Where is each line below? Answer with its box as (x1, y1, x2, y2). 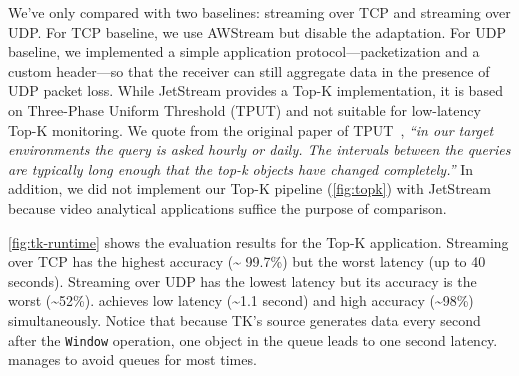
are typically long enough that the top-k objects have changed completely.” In (8, 158, 474, 179)
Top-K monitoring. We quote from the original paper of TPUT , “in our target (8, 119, 494, 140)
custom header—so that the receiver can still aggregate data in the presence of (8, 60, 490, 81)
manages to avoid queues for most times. (8, 349, 257, 370)
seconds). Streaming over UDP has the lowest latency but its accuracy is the (8, 270, 477, 291)
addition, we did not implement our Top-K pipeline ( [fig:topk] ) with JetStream (8, 178, 491, 199)
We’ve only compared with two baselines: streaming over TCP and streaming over (8, 2, 511, 22)
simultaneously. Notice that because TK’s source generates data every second (8, 309, 481, 330)
